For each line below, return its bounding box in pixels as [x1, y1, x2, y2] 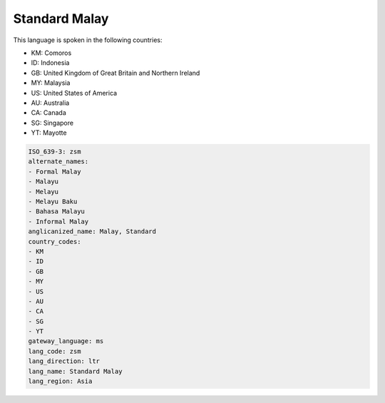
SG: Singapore [31, 118, 74, 127]
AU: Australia [31, 98, 70, 107]
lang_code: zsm [28, 347, 81, 355]
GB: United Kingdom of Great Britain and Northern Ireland [31, 68, 200, 77]
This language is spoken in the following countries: [13, 36, 163, 44]
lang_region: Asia [28, 377, 93, 385]
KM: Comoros [31, 49, 72, 57]
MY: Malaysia [31, 78, 71, 87]
